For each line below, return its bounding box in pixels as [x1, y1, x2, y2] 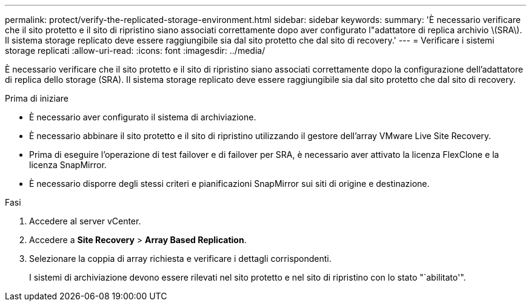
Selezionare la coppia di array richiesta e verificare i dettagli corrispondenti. [29, 253, 332, 264]
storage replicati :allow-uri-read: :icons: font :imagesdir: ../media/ [5, 45, 265, 56]
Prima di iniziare [5, 93, 68, 103]
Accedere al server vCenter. [29, 216, 141, 226]
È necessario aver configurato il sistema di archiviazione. [29, 112, 256, 122]
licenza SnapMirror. [29, 160, 107, 170]
